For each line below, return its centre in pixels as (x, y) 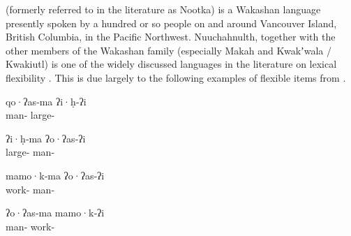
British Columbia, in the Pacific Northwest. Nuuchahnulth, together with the (171, 37)
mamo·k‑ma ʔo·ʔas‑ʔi (55, 175)
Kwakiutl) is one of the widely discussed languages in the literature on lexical (171, 64)
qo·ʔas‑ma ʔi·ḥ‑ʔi (46, 101)
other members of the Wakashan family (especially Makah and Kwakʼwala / (169, 50)
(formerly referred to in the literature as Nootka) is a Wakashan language (163, 9)
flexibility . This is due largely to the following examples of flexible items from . (176, 77)
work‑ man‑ (30, 189)
